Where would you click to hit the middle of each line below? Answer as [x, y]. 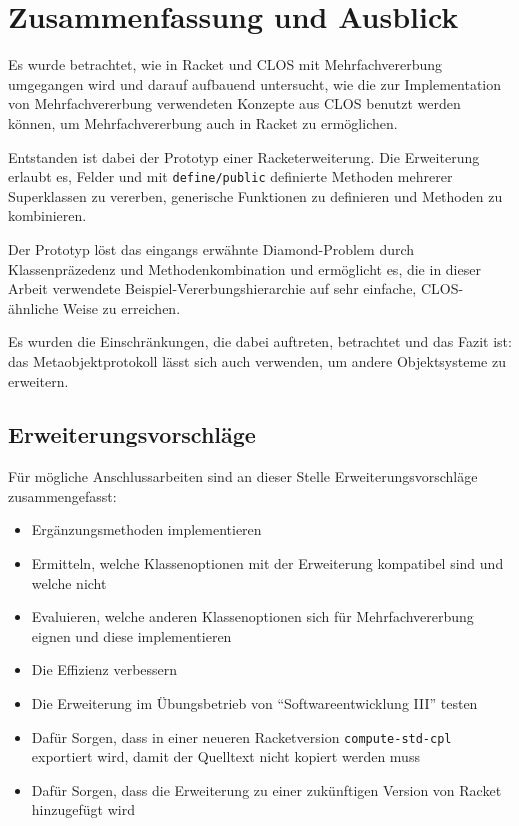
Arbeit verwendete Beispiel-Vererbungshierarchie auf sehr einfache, [212, 288]
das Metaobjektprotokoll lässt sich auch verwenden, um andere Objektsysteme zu [257, 360]
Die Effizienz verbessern [104, 669]
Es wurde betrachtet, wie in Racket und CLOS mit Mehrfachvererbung [225, 64]
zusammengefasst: [62, 495]
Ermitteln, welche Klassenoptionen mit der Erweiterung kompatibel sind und [267, 563]
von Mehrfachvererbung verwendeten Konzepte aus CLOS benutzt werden [234, 103]
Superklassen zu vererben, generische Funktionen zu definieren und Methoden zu [255, 195]
